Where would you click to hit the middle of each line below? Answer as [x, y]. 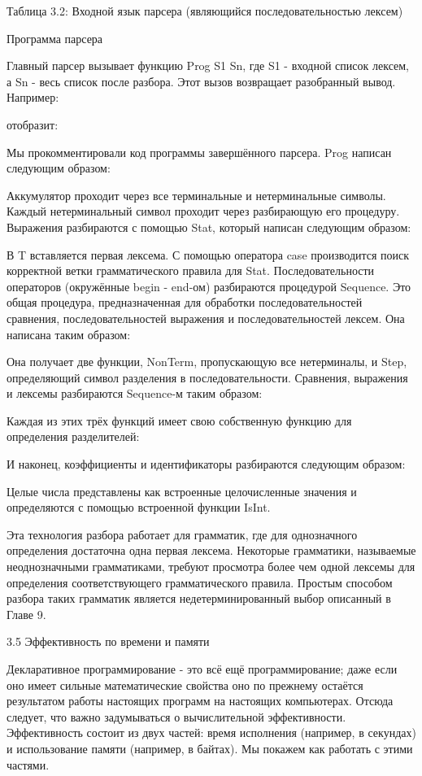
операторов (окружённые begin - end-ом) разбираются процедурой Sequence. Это [209, 286]
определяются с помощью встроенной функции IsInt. [139, 507]
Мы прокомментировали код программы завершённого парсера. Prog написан [199, 152]
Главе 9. [26, 614]
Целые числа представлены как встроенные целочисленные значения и [182, 491]
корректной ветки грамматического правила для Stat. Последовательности [191, 270]
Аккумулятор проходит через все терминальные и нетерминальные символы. [196, 195]
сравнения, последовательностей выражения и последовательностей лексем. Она [206, 318]
